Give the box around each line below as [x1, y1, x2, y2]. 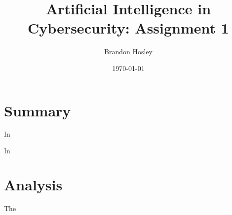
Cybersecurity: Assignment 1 [28, 18, 229, 38]
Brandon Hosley [104, 46, 153, 57]
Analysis [4, 174, 63, 194]
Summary [4, 100, 71, 120]
